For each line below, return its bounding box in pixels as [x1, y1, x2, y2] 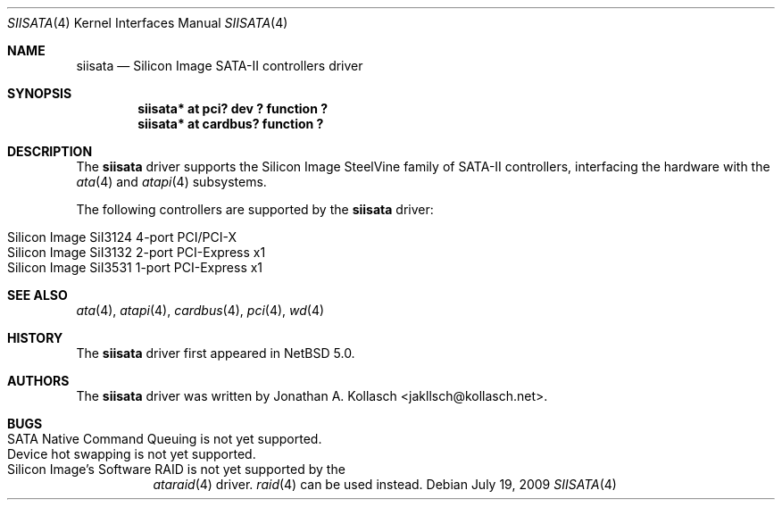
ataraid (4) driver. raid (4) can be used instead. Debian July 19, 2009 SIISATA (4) [153, 477, 617, 492]
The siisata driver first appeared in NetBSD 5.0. [76, 345, 355, 361]
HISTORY [7, 330, 63, 345]
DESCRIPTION [7, 144, 93, 159]
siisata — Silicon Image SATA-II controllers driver [76, 58, 363, 73]
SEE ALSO [7, 287, 68, 303]
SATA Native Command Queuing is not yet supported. [7, 431, 322, 446]
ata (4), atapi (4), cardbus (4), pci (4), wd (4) [76, 303, 325, 318]
